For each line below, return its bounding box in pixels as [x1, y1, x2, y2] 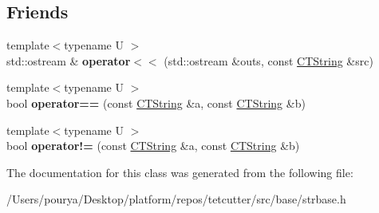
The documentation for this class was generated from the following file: [6, 164, 353, 180]
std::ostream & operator [6, 52, 131, 69]
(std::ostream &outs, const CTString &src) [164, 52, 373, 69]
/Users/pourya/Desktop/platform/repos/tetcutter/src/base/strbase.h [6, 191, 346, 207]
